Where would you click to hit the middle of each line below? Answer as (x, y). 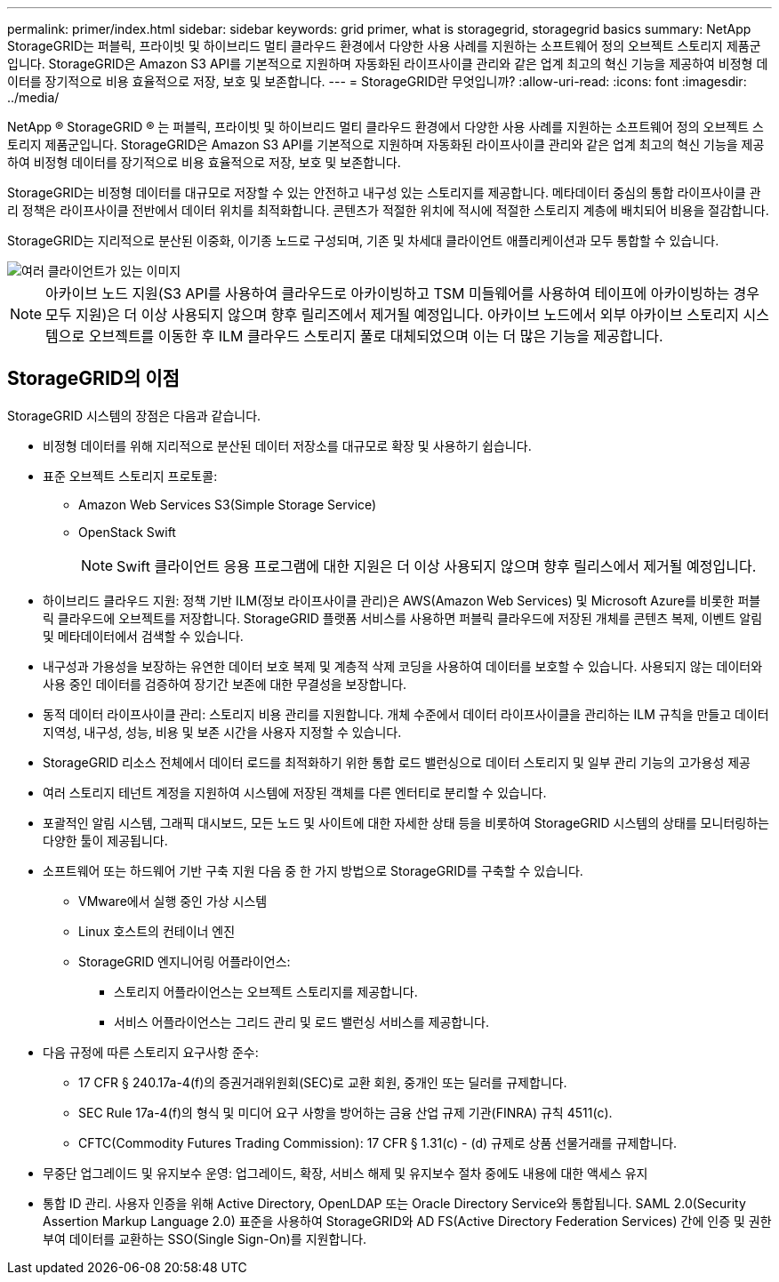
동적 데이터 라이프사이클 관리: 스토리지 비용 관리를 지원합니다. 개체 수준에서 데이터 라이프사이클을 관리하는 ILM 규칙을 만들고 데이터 (406, 714)
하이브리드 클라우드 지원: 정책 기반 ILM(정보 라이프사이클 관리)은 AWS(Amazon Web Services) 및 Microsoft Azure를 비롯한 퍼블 (402, 600)
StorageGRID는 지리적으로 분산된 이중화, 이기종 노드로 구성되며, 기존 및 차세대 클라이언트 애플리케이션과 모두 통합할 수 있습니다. (363, 240)
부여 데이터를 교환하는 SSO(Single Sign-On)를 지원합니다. (205, 1238)
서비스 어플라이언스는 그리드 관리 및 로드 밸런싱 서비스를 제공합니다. (301, 1022)
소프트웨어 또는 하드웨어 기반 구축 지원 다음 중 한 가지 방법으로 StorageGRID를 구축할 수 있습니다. (313, 870)
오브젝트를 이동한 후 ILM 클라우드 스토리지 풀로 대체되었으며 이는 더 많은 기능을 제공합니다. (376, 336)
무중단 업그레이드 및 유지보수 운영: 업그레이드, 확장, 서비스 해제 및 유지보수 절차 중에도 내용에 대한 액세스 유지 (345, 1173)
